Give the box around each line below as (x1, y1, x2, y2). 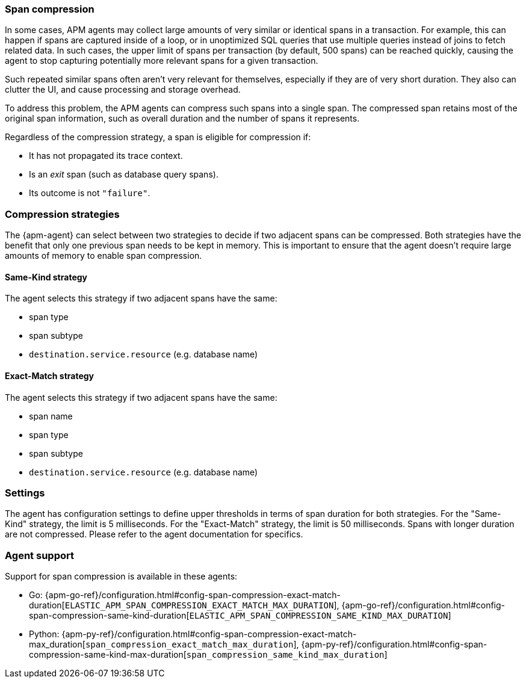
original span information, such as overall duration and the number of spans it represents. (5, 113, 360, 124)
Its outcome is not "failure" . (29, 188, 150, 199)
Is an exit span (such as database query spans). (29, 169, 218, 180)
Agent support (5, 549, 74, 561)
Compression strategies (5, 208, 120, 220)
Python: (29, 629, 60, 640)
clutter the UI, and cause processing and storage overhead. (5, 84, 241, 95)
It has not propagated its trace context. (29, 150, 183, 161)
